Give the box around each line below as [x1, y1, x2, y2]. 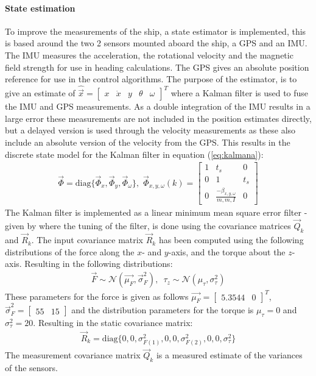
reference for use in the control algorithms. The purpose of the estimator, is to [5, 73, 297, 85]
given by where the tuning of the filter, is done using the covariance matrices [5, 219, 291, 232]
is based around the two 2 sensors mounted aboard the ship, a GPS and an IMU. [5, 37, 307, 49]
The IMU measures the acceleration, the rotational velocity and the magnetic [5, 48, 293, 61]
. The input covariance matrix [31, 233, 144, 246]
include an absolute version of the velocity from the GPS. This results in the [5, 135, 290, 148]
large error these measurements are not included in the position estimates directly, [5, 112, 312, 124]
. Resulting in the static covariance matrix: [33, 316, 193, 328]
